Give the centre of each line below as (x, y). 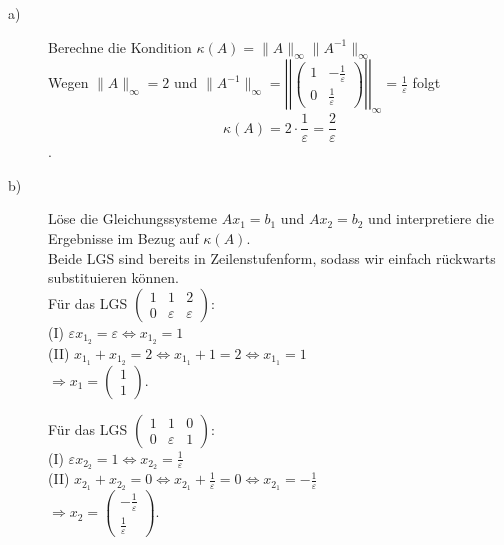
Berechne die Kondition (120, 46)
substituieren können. (113, 277)
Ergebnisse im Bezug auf (123, 238)
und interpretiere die (431, 218)
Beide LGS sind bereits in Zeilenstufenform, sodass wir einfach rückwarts (272, 257)
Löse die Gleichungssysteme (132, 218)
